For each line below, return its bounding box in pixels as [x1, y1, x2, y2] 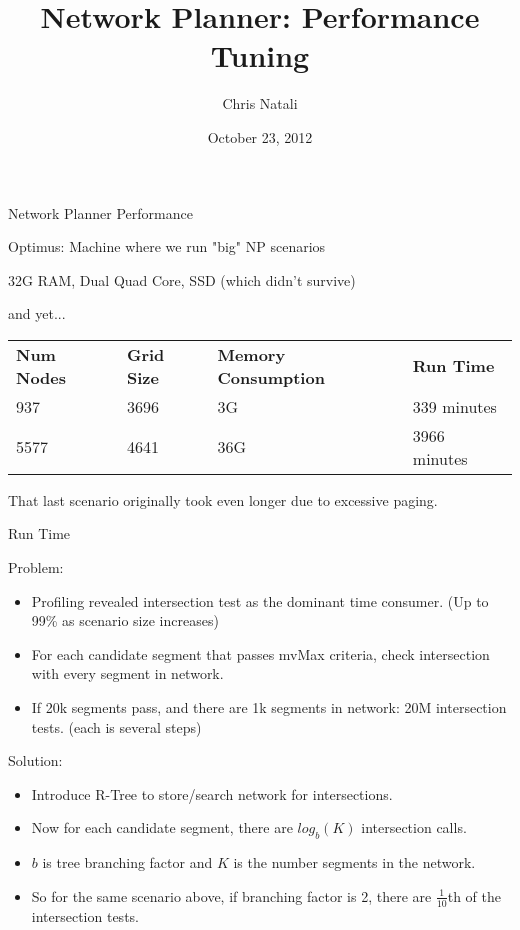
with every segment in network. [31, 663, 224, 684]
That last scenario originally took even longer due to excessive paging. [8, 489, 438, 510]
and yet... [8, 303, 66, 324]
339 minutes [412, 394, 497, 418]
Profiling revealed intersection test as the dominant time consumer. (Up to [31, 590, 489, 611]
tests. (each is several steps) [31, 716, 202, 737]
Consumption [217, 365, 325, 389]
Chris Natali [222, 93, 298, 114]
